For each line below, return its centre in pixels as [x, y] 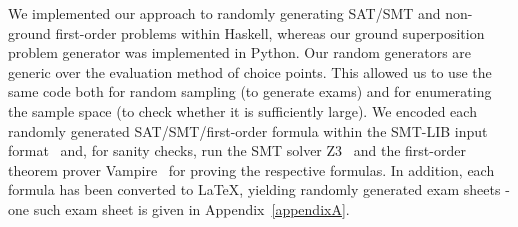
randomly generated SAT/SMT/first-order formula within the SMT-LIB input [248, 130]
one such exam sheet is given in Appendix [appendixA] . [179, 208]
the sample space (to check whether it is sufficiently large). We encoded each [242, 110]
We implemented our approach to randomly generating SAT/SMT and [224, 13]
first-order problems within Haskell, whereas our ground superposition [270, 32]
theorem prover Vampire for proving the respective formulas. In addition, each [251, 169]
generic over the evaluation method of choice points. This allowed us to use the [250, 71]
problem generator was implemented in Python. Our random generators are [240, 52]
